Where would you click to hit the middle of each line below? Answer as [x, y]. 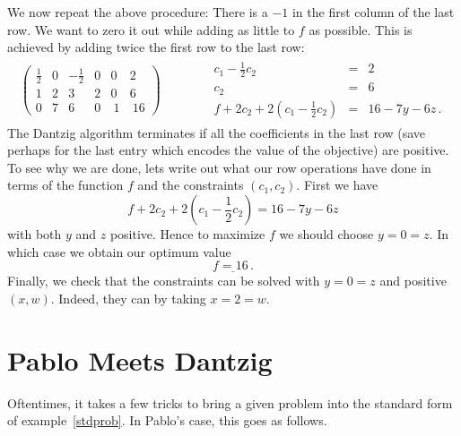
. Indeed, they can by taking [128, 299]
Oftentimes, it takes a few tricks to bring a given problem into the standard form [230, 402]
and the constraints [191, 185]
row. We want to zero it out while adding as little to [151, 29]
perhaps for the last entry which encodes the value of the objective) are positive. [228, 150]
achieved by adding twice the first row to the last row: [156, 47]
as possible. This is [361, 29]
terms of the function [65, 185]
